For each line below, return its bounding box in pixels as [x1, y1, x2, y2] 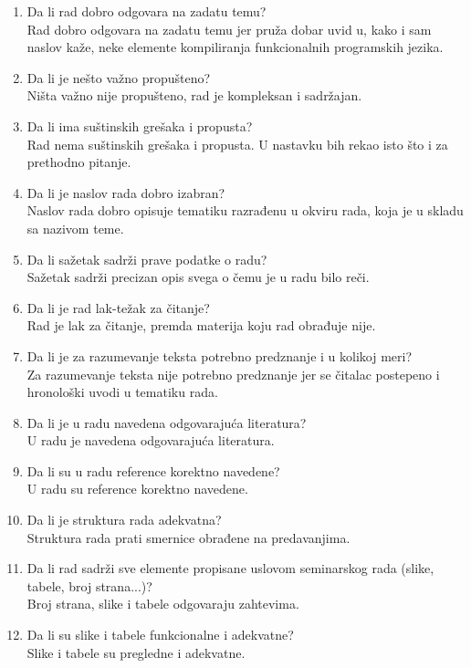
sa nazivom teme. [26, 218, 124, 237]
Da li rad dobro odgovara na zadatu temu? [26, 2, 267, 20]
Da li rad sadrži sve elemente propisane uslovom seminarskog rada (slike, [26, 558, 434, 578]
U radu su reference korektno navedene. [26, 479, 248, 498]
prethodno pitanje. [26, 152, 131, 172]
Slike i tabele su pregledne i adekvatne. [26, 642, 246, 662]
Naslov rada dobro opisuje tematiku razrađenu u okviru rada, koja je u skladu [26, 201, 464, 220]
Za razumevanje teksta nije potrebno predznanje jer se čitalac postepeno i [26, 364, 440, 383]
